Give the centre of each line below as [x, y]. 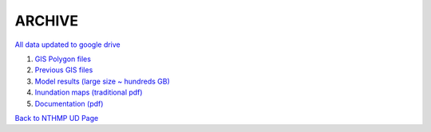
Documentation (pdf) [69, 103]
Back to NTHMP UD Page [57, 118]
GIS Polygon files [63, 59]
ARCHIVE [47, 21]
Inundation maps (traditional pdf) [89, 92]
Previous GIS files [64, 70]
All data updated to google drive [68, 45]
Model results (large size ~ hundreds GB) [103, 81]
